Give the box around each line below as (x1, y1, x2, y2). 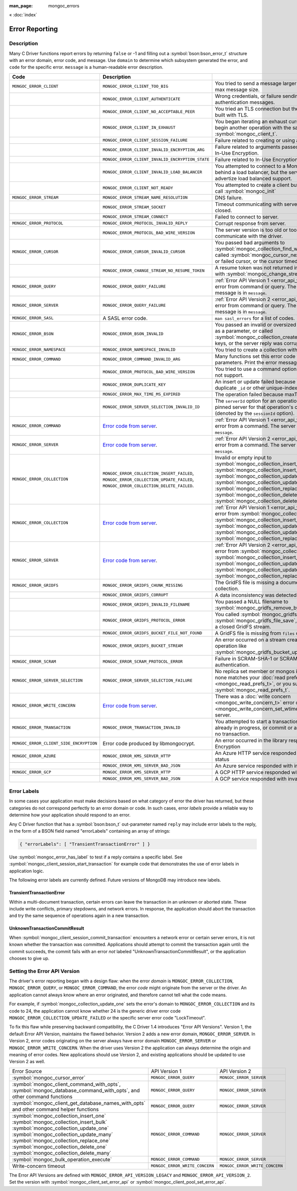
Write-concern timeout (12, 1162, 65, 1169)
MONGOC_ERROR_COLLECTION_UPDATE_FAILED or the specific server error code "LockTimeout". (9, 1015, 206, 1021)
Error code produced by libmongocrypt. (102, 740, 196, 747)
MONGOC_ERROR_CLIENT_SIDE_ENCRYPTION (12, 741, 98, 746)
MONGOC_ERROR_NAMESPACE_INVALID (102, 347, 176, 352)
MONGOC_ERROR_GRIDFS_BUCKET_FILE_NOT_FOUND (102, 630, 202, 636)
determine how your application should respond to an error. (9, 812, 131, 818)
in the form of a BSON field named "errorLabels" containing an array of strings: (9, 828, 171, 834)
